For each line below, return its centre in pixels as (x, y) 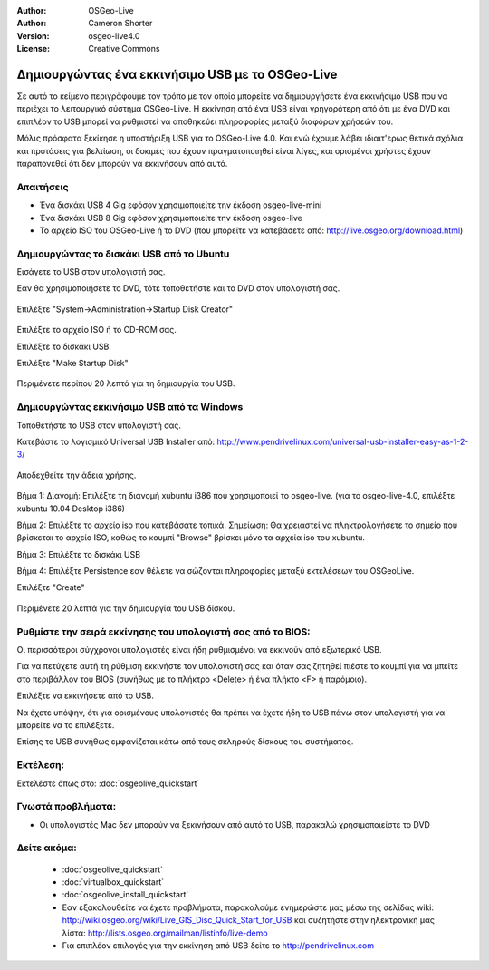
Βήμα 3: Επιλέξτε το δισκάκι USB (78, 554)
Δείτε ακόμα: (47, 848)
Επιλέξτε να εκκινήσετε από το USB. (85, 696)
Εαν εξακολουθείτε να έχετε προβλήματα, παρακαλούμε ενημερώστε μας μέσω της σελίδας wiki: (248, 907)
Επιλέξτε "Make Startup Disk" (72, 364)
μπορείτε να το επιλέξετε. (66, 724)
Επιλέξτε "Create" (51, 587)
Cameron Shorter (120, 24)
